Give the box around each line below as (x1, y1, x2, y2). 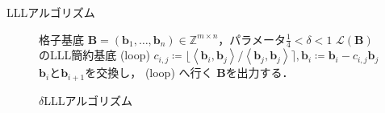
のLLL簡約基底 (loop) (39, 46, 150, 63)
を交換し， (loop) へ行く (85, 64, 213, 81)
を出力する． (225, 64, 294, 81)
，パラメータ (218, 30, 286, 47)
